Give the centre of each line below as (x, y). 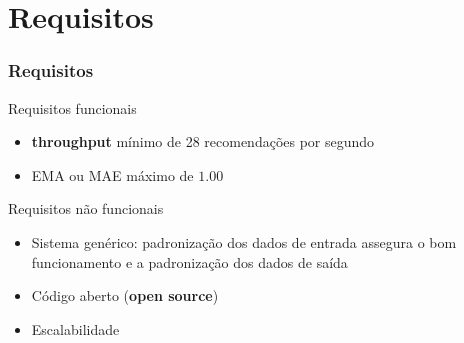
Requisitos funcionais (72, 107)
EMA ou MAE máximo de (112, 174)
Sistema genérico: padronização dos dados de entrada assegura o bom (244, 241)
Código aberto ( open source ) (125, 295)
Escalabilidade (75, 328)
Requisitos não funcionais (86, 208)
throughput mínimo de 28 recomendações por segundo (203, 141)
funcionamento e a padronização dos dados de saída (189, 261)
